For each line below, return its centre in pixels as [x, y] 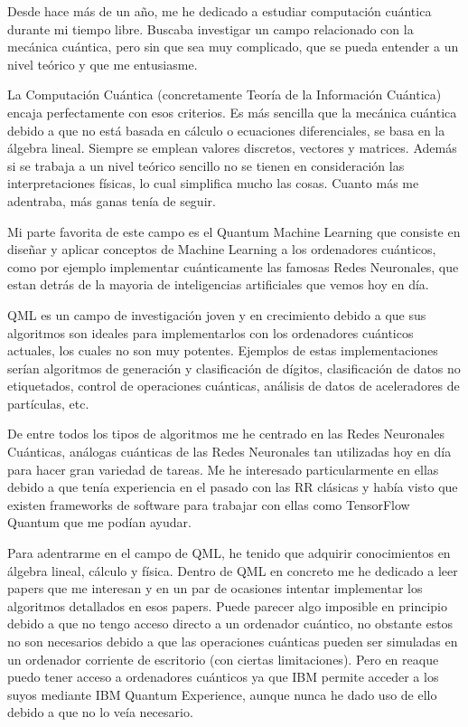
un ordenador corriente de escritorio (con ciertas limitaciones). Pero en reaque [223, 659]
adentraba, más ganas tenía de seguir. [112, 200]
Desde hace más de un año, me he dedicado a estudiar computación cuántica [220, 11]
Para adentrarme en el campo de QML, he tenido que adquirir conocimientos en [229, 553]
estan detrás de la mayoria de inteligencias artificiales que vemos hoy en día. [218, 284]
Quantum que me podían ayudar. [99, 522]
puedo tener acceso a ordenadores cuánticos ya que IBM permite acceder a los [223, 677]
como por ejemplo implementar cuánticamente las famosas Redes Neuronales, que [233, 266]
